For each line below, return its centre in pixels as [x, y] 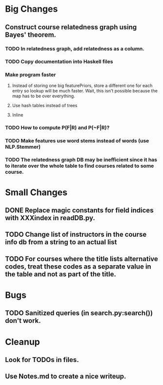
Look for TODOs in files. [42, 360]
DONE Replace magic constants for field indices [79, 211]
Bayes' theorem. [31, 34]
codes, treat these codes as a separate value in [78, 266]
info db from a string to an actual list [61, 242]
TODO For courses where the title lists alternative [82, 259]
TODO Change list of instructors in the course [76, 235]
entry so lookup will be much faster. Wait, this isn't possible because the [85, 91]
